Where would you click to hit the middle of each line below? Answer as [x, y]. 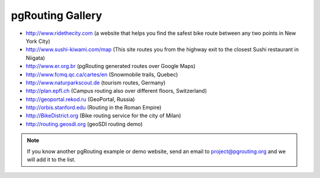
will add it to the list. [51, 160]
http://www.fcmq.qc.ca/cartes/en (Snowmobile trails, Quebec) [102, 75]
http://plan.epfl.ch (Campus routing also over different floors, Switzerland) [116, 91]
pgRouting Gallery [57, 15]
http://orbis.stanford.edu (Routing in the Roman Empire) [94, 108]
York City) [38, 41]
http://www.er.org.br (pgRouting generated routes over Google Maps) [111, 66]
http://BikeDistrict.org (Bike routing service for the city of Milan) [103, 116]
